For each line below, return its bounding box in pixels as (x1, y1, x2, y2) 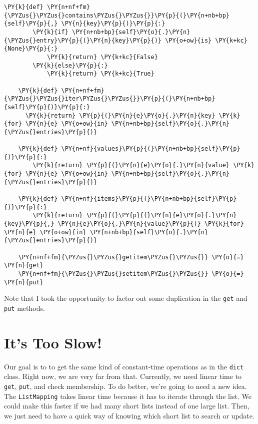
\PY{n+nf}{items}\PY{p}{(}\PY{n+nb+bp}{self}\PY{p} (61, 195, 237, 203)
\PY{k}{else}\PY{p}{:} (32, 62, 108, 69)
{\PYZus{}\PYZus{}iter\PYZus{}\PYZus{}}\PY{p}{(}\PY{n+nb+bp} (4, 95, 215, 103)
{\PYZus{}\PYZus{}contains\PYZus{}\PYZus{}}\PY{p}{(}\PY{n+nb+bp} (4, 12, 230, 19)
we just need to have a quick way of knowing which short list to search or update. (4, 410, 254, 420)
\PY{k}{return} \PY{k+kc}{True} (46, 70, 154, 78)
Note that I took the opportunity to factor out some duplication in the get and (4, 293, 247, 303)
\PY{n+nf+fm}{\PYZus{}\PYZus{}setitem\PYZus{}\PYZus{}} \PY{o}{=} (18, 270, 244, 277)
